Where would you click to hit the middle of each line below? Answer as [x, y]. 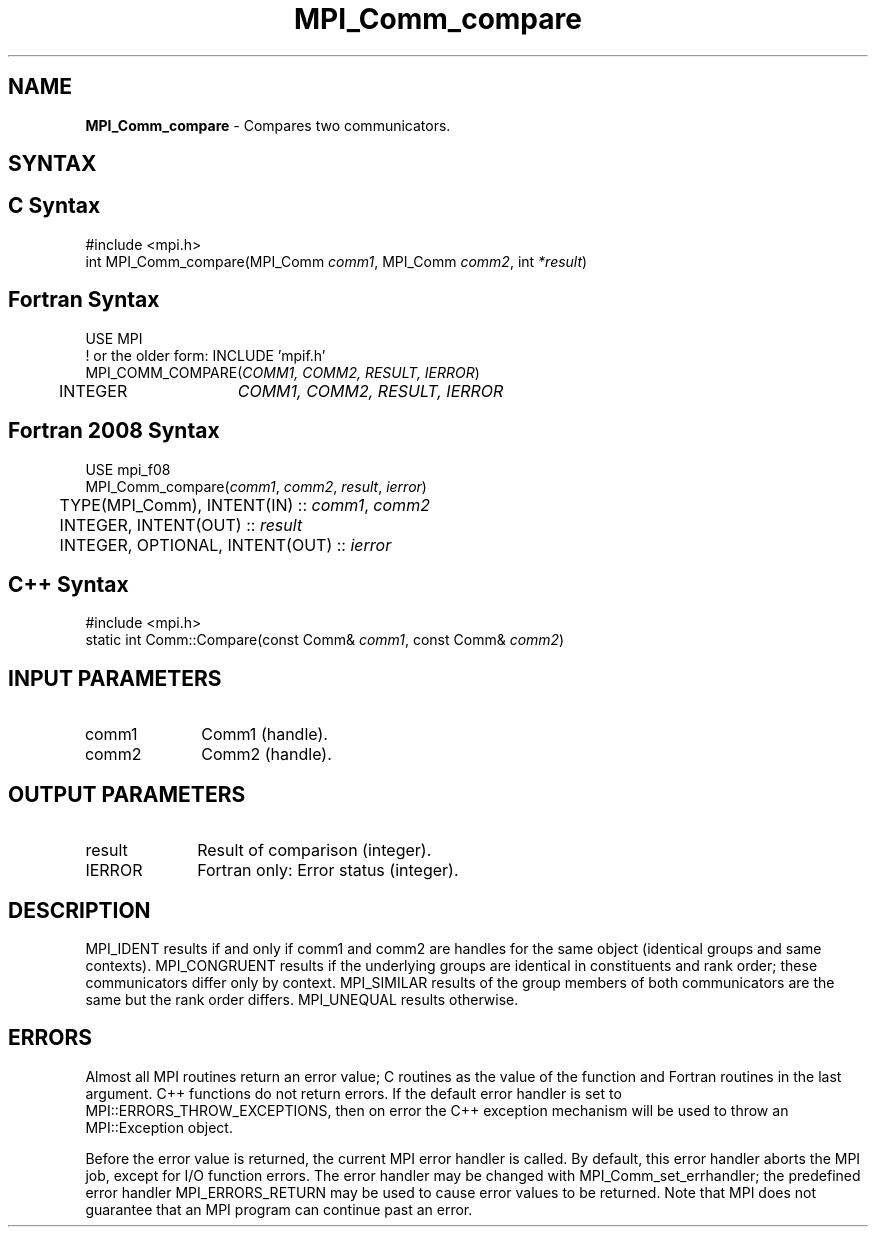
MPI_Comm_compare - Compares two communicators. [268, 125]
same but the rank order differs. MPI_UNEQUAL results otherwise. [302, 999]
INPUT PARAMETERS [115, 678]
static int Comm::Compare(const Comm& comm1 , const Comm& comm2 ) [325, 640]
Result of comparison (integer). [314, 850]
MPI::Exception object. [159, 1127]
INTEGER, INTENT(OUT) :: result [181, 524]
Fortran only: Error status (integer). [328, 870]
